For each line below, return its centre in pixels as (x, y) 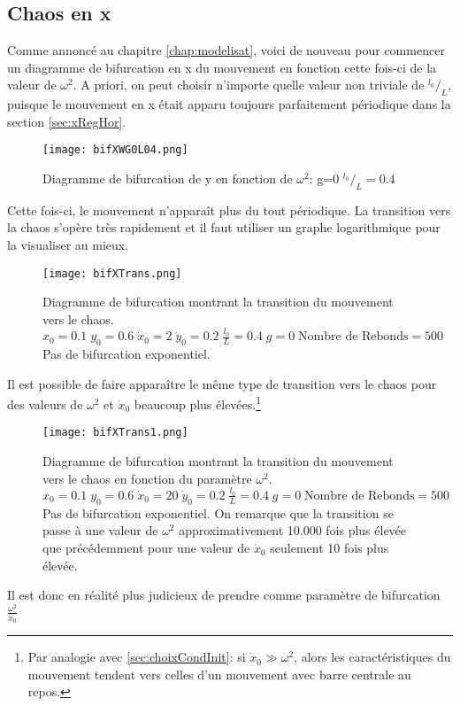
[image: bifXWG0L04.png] (115, 150)
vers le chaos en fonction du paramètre (147, 478)
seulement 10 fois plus (330, 547)
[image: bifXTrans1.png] (115, 433)
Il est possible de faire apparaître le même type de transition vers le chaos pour (222, 383)
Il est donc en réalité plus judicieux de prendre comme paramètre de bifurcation (224, 595)
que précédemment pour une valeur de (146, 547)
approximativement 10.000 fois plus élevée (293, 530)
